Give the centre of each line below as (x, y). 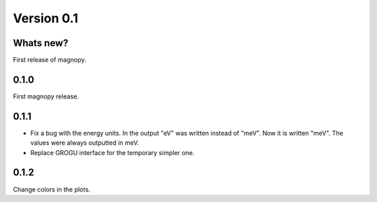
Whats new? (41, 43)
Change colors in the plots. (52, 189)
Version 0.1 (45, 18)
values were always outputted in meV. (85, 143)
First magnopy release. (46, 96)
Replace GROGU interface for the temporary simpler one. (112, 152)
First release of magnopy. (50, 60)
